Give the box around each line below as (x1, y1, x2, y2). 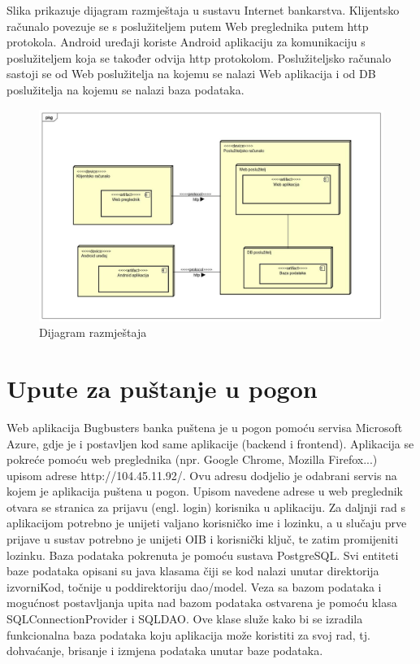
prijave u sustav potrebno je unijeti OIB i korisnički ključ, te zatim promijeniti (6, 531, 399, 548)
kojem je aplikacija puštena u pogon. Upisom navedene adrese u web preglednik (6, 483, 403, 500)
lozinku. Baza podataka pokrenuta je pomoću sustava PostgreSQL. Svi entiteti (6, 546, 399, 563)
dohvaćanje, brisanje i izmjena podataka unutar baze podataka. (6, 642, 323, 659)
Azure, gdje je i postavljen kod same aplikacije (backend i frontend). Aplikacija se (6, 435, 414, 452)
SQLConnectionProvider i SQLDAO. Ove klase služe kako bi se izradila (6, 610, 363, 627)
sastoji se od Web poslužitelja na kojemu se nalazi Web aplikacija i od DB (6, 65, 376, 82)
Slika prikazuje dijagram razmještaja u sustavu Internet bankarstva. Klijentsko (6, 2, 400, 18)
